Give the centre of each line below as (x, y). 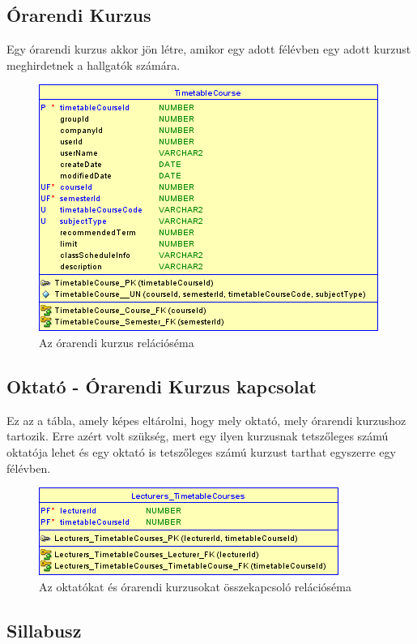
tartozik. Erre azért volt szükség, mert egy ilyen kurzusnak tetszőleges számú (198, 436)
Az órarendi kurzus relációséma (117, 342)
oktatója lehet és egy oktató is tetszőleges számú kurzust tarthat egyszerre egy (201, 451)
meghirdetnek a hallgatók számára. (94, 64)
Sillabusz (44, 630)
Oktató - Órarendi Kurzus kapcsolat (162, 386)
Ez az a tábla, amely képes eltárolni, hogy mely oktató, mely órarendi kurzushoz (206, 420)
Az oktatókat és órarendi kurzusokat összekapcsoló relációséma (195, 586)
